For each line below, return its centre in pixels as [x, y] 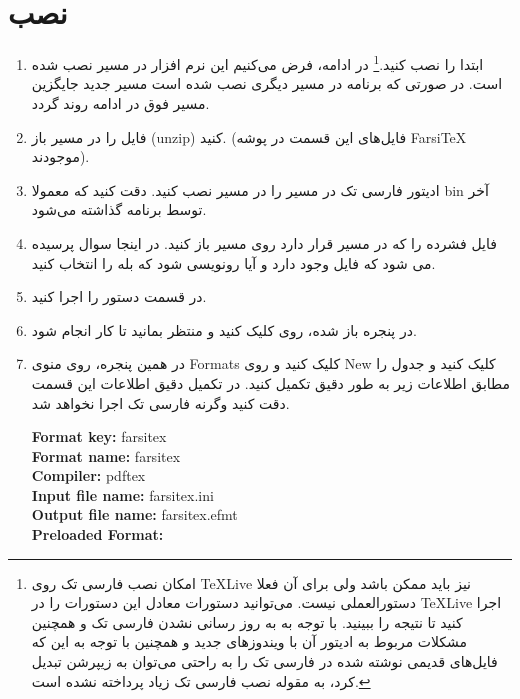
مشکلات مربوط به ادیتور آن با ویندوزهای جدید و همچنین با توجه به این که [249, 641]
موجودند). [60, 156]
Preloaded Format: [97, 534]
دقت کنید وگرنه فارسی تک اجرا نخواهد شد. [160, 402]
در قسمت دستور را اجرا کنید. [119, 296]
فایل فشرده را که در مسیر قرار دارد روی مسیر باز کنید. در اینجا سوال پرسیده [264, 242]
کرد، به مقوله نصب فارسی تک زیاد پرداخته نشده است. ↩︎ [201, 680]
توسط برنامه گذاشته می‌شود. [119, 209]
